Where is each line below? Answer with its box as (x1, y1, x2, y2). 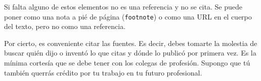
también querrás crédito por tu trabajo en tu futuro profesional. (4, 67, 202, 77)
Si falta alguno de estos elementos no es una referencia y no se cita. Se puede (4, 1, 242, 11)
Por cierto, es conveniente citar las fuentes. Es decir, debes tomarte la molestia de (4, 37, 257, 48)
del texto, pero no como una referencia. (4, 21, 126, 31)
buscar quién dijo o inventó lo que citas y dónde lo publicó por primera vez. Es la (4, 47, 256, 58)
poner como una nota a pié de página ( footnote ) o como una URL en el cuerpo (4, 11, 252, 21)
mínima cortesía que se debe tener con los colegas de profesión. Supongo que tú (4, 57, 250, 68)
